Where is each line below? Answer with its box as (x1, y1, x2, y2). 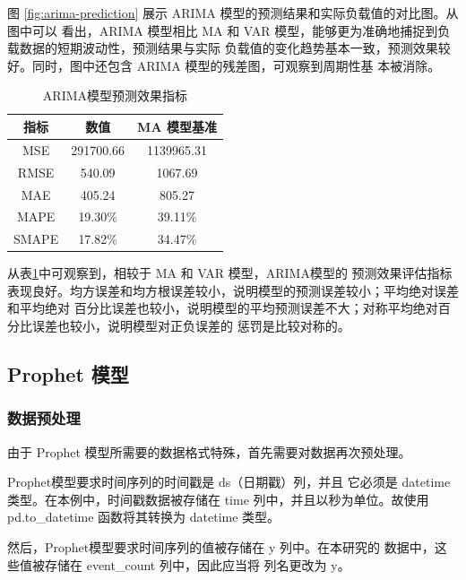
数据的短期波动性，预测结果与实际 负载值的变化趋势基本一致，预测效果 (19, 39, 438, 57)
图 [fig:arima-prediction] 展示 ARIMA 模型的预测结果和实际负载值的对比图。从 (7, 4, 459, 22)
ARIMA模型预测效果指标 (42, 86, 188, 105)
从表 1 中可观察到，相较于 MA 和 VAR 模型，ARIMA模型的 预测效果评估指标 (7, 264, 453, 282)
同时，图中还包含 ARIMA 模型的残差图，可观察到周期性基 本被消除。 (31, 56, 441, 74)
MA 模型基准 (137, 117, 217, 135)
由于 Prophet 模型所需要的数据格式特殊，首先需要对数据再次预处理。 (7, 442, 411, 461)
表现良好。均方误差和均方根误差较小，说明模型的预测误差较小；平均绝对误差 (7, 281, 459, 299)
